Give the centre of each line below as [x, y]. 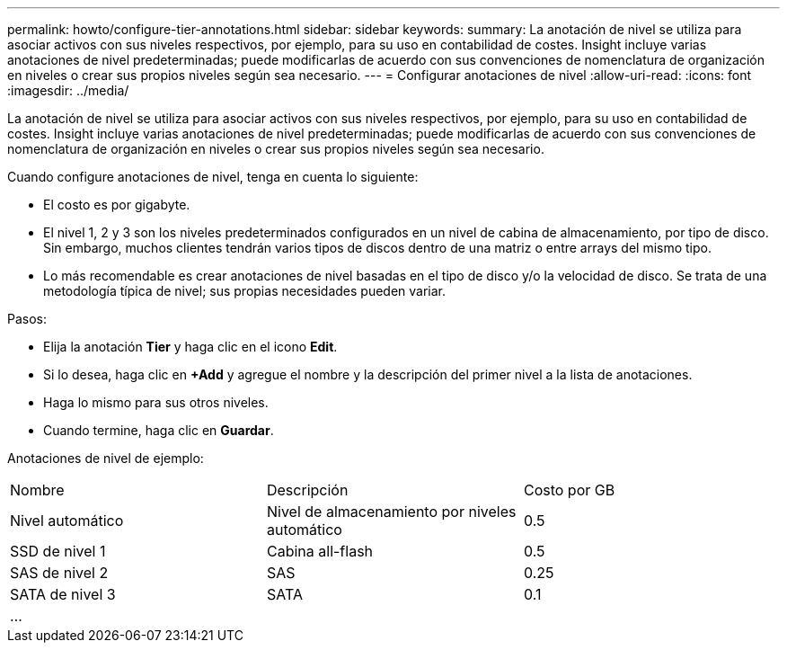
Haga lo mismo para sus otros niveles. [156, 402]
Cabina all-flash [320, 551]
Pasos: [27, 319]
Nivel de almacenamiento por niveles [391, 512]
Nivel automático [67, 521]
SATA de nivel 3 [63, 594]
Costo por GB [569, 490]
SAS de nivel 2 [59, 573]
